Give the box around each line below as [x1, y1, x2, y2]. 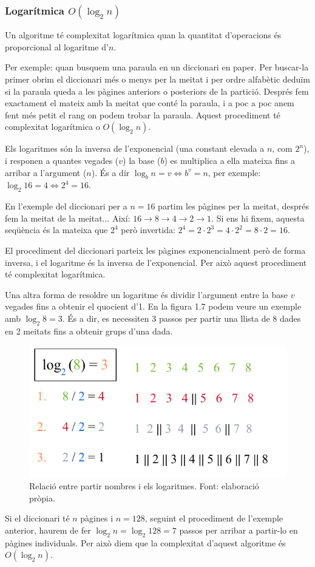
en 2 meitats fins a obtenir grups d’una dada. [5, 324, 173, 337]
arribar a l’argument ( [5, 166, 87, 178]
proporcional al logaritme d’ [5, 40, 109, 53]
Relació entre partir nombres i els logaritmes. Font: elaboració [29, 480, 259, 492]
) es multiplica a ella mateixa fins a [164, 154, 295, 166]
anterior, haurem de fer [5, 524, 91, 537]
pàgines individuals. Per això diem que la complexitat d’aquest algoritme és [5, 536, 286, 549]
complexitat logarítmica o [5, 120, 100, 133]
